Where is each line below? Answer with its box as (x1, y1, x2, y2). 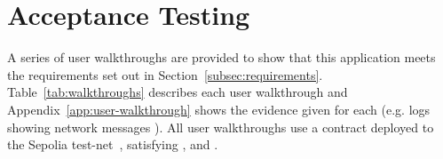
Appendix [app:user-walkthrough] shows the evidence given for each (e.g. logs (7, 99, 431, 118)
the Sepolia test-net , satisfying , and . (7, 135, 218, 154)
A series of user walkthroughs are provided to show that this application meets (7, 48, 436, 67)
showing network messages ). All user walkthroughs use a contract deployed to (7, 117, 434, 136)
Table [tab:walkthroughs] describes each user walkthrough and (7, 83, 348, 101)
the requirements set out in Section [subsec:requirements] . (7, 65, 323, 83)
